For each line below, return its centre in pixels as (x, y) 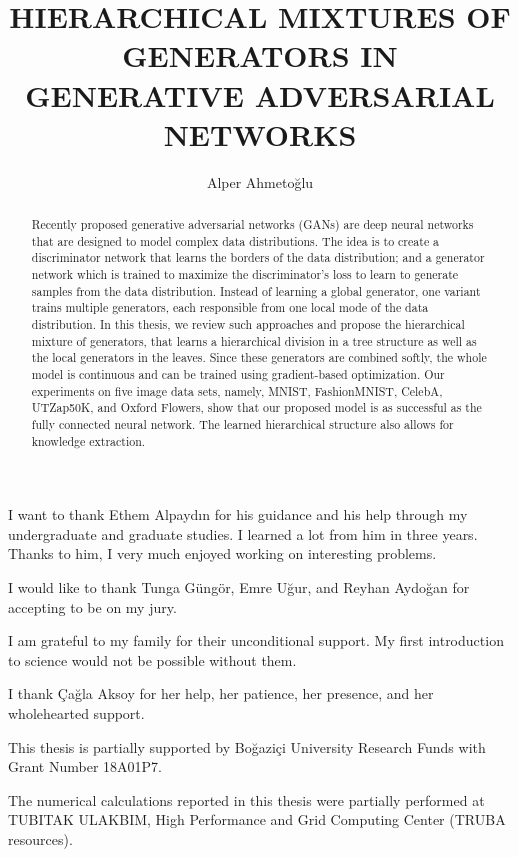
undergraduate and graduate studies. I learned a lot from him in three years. (243, 533)
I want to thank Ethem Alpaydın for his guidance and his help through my (238, 514)
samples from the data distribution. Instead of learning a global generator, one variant (256, 290)
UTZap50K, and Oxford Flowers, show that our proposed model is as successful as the (256, 407)
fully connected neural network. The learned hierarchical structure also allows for (242, 423)
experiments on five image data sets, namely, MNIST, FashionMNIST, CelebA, (237, 390)
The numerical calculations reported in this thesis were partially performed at (246, 799)
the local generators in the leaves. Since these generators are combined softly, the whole (259, 357)
